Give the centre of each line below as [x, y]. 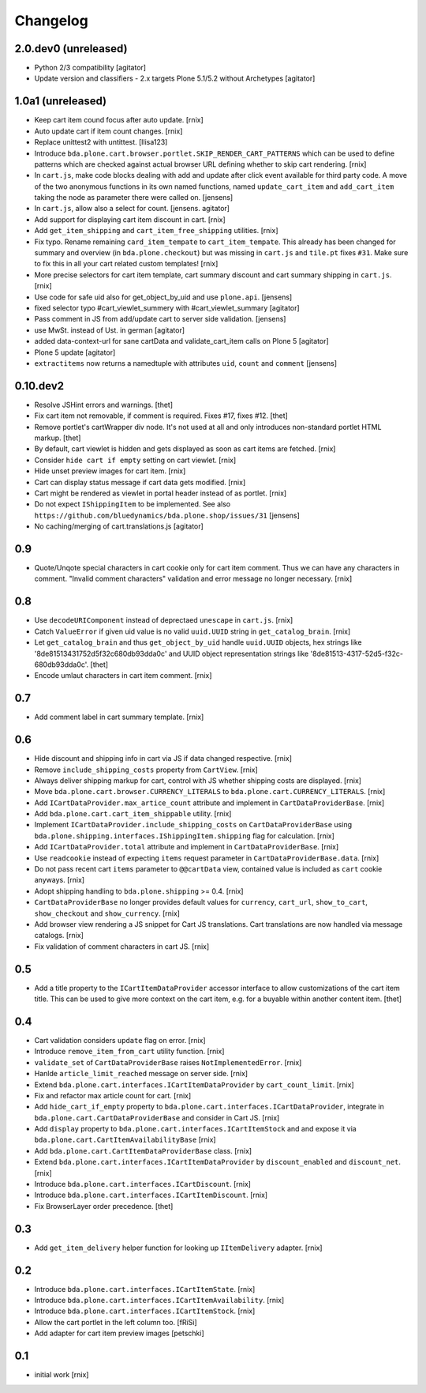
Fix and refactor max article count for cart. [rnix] [113, 1095]
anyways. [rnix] [60, 880]
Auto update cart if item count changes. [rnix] [108, 131]
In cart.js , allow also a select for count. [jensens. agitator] [132, 209]
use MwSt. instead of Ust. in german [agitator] [110, 330]
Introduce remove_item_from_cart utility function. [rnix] [129, 1052]
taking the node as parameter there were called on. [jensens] [134, 198]
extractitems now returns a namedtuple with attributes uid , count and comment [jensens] [185, 363]
